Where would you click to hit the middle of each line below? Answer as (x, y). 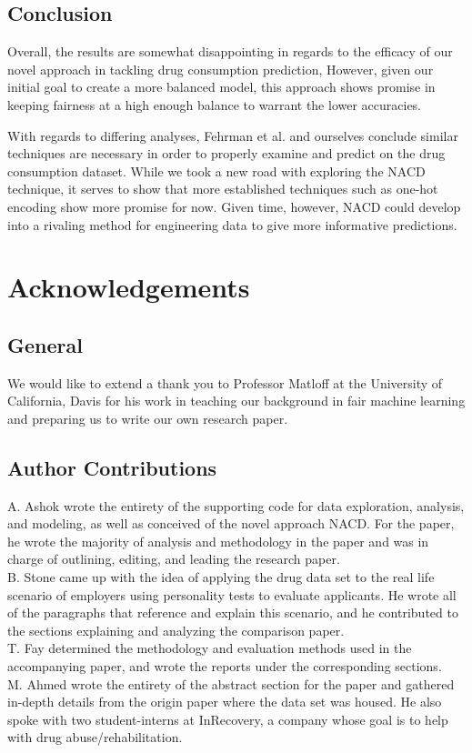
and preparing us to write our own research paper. (148, 418)
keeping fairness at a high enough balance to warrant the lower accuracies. (215, 104)
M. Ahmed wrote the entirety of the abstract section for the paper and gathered (231, 683)
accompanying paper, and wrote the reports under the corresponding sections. (225, 666)
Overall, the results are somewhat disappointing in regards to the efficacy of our (230, 51)
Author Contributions (112, 467)
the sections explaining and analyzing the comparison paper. (176, 630)
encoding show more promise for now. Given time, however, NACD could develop (234, 206)
